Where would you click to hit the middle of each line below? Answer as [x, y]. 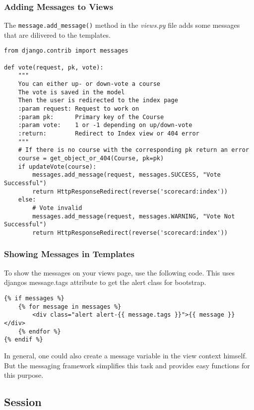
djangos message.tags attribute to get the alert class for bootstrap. [105, 282]
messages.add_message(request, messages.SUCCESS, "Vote [127, 175]
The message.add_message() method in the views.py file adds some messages [122, 25]
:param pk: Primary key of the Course [91, 117]
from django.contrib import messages [66, 51]
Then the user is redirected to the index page [98, 101]
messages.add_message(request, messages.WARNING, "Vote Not [134, 216]
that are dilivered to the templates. [57, 34]
